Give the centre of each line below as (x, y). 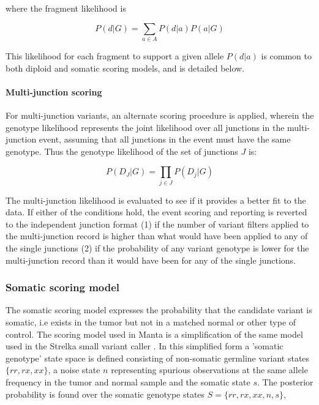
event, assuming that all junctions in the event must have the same (165, 139)
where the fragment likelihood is (66, 8)
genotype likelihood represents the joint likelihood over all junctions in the (145, 127)
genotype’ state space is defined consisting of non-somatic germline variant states (158, 358)
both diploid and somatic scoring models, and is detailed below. (125, 68)
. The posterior (285, 381)
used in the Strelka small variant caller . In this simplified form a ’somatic (144, 346)
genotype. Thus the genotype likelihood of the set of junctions (122, 151)
